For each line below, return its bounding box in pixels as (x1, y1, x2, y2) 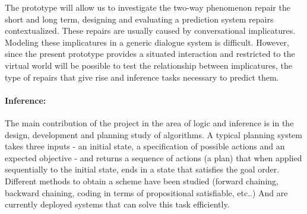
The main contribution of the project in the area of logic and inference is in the (5, 116, 294, 129)
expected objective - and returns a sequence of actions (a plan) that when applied (5, 151, 302, 164)
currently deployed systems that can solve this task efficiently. (5, 198, 230, 210)
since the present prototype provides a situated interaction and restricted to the (5, 47, 295, 60)
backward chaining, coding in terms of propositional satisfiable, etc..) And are (5, 186, 288, 199)
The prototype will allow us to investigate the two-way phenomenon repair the (5, 1, 290, 13)
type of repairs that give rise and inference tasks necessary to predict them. (5, 71, 279, 83)
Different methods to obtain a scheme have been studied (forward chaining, (5, 174, 278, 187)
